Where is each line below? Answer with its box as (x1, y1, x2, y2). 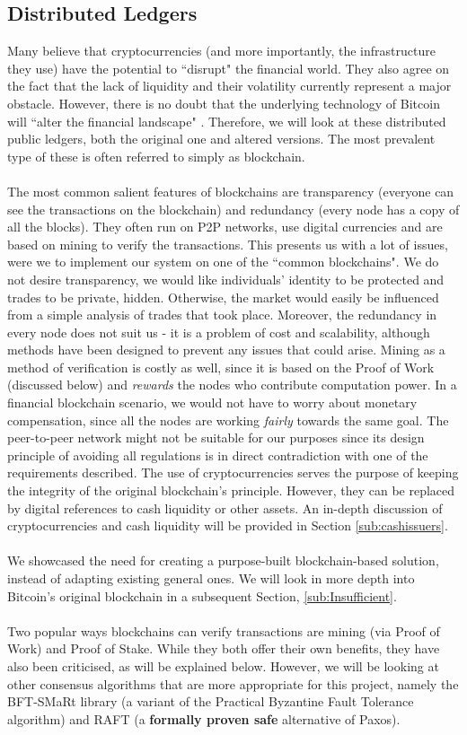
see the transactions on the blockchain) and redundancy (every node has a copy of (7, 199, 460, 218)
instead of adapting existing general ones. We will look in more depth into (7, 569, 415, 588)
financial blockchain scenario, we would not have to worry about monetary (7, 393, 418, 412)
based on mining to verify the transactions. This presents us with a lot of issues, (7, 234, 448, 253)
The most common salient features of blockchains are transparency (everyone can (7, 181, 454, 200)
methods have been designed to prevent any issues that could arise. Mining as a (7, 340, 445, 359)
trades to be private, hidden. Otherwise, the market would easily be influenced (7, 287, 439, 306)
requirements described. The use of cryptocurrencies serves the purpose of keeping (7, 463, 459, 482)
